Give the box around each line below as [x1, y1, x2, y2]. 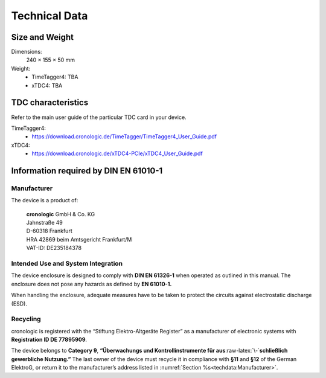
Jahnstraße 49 [26, 219, 63, 226]
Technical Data [11, 9, 88, 22]
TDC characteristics [11, 97, 89, 108]
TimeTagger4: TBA [31, 73, 78, 81]
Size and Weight [11, 32, 74, 42]
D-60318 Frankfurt [26, 227, 72, 235]
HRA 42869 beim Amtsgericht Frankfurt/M [26, 235, 132, 243]
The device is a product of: [11, 197, 78, 204]
